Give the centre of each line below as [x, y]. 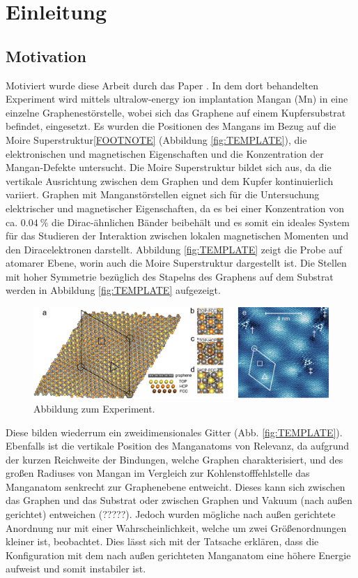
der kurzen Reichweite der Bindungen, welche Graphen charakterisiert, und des [174, 459]
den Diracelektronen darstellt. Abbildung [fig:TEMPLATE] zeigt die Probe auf [174, 249]
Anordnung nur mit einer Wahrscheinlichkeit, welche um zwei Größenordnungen [176, 527]
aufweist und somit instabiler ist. [76, 569]
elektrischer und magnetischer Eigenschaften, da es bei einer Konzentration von [175, 208]
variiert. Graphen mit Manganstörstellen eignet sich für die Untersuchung [163, 194]
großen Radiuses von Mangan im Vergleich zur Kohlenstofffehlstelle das [158, 473]
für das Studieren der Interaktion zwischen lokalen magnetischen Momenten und [177, 236]
